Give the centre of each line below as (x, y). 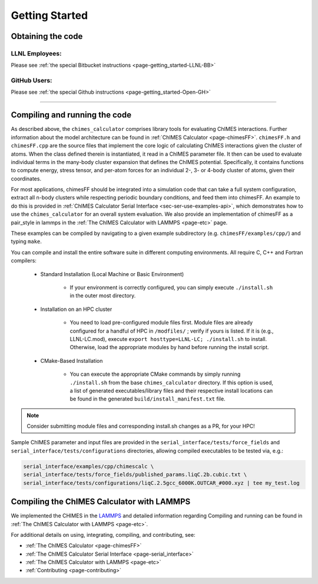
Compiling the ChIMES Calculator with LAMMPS (101, 502)
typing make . (26, 241)
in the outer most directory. (103, 296)
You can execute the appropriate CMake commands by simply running (155, 374)
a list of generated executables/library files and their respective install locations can (171, 391)
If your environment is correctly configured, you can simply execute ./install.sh (171, 287)
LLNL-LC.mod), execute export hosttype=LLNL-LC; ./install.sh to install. (168, 339)
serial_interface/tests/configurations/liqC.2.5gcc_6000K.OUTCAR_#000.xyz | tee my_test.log (161, 483)
